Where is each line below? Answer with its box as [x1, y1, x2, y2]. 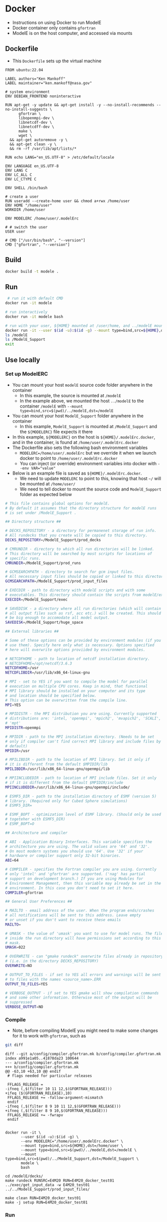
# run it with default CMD [7, 296, 64, 301]
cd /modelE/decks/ [5, 1174, 43, 1179]
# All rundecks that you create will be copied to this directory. [5, 533, 148, 538]
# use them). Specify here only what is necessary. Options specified [5, 642, 155, 648]
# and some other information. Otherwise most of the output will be [5, 995, 153, 1000]
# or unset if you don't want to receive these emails [5, 918, 121, 923]
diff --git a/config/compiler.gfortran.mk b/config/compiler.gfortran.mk [5, 1051, 162, 1057]
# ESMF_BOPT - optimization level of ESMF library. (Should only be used [5, 812, 162, 817]
